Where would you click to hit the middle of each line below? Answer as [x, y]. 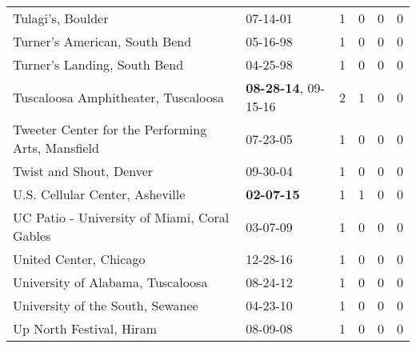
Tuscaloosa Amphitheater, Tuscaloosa [118, 97]
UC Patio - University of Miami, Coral [121, 217]
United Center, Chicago [79, 259]
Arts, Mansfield [56, 148]
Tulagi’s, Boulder [61, 18]
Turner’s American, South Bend [102, 41]
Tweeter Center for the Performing [110, 129]
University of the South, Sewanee [106, 305]
